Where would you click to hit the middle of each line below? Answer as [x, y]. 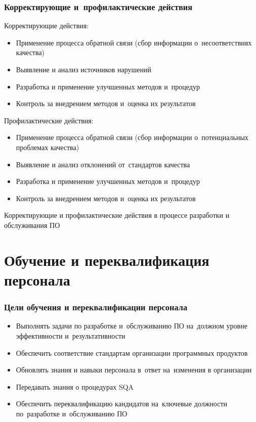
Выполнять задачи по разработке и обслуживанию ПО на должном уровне [132, 326]
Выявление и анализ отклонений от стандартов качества [103, 164]
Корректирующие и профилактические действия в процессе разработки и [117, 215]
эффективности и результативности [71, 335]
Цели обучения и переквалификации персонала [96, 307]
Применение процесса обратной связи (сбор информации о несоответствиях [134, 42]
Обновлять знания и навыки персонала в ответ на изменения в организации [134, 370]
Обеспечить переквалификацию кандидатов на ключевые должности [122, 404]
